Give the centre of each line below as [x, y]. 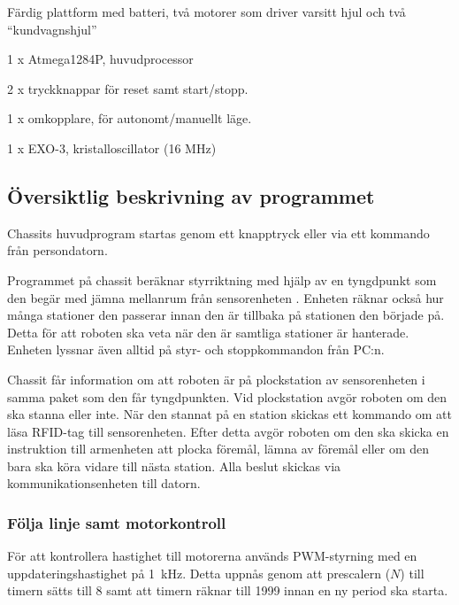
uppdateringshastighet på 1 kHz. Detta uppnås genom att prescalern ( [199, 573]
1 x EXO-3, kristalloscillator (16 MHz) [112, 147]
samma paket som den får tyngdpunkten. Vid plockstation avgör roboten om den [227, 396]
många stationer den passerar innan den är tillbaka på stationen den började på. [226, 315]
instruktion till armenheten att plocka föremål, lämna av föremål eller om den [218, 449]
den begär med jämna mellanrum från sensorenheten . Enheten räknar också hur [226, 297]
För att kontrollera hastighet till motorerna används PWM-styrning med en [212, 556]
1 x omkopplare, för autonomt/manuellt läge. [130, 118]
